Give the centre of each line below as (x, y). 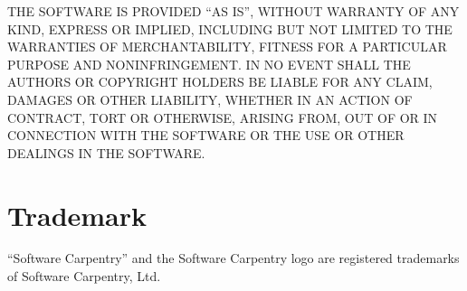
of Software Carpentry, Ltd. (84, 276)
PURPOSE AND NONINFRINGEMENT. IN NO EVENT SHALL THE (209, 64)
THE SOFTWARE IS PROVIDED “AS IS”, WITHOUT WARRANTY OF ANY (233, 11)
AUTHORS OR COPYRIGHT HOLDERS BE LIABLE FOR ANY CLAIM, (220, 82)
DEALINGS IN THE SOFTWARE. (106, 152)
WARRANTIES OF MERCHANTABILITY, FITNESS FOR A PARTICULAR (227, 47)
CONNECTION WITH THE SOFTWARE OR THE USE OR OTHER (206, 135)
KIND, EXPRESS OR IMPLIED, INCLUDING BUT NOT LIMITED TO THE (230, 28)
